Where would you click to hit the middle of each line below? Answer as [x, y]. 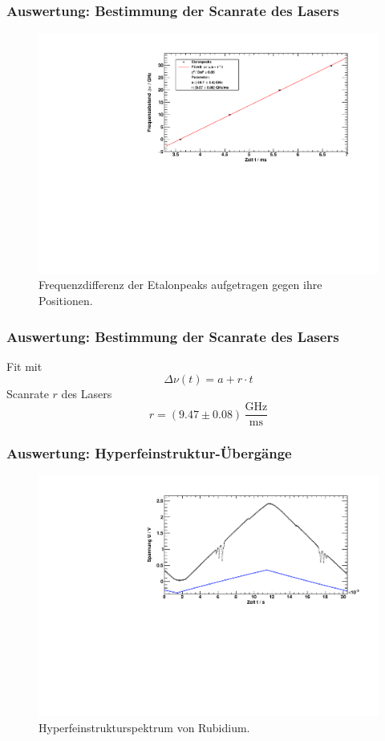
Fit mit [24, 366]
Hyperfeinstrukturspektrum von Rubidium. [144, 727]
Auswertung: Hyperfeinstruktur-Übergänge [149, 453]
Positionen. [66, 301]
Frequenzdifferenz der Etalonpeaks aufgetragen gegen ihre [180, 285]
